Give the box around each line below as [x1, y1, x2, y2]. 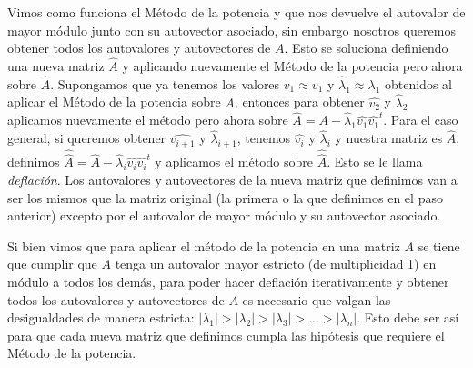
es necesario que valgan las [242, 290, 391, 309]
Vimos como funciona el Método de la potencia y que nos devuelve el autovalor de [7, 3, 466, 21]
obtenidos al [384, 74, 452, 93]
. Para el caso [383, 110, 458, 129]
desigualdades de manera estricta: [7, 308, 195, 327]
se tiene [418, 236, 460, 255]
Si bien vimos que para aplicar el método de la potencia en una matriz [7, 236, 400, 255]
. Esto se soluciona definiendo [284, 38, 448, 57]
